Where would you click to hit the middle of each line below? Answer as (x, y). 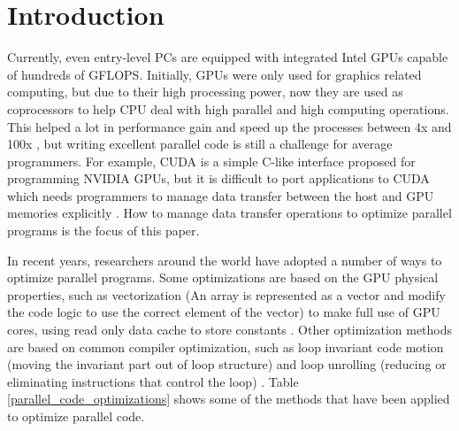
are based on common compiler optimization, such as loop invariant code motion (226, 346)
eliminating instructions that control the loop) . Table (153, 381)
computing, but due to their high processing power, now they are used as (205, 92)
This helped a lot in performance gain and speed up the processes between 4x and (229, 126)
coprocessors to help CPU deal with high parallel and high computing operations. (228, 108)
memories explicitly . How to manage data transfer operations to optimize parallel (229, 213)
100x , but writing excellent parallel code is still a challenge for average (200, 144)
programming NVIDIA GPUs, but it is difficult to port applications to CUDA (218, 178)
